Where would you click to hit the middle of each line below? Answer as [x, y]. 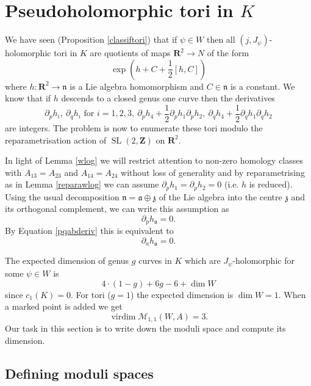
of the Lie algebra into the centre [220, 196]
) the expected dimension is [182, 294]
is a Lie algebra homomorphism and [137, 86]
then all [221, 39]
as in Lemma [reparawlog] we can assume [82, 184]
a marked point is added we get [64, 306]
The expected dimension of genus [67, 260]
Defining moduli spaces [79, 373]
